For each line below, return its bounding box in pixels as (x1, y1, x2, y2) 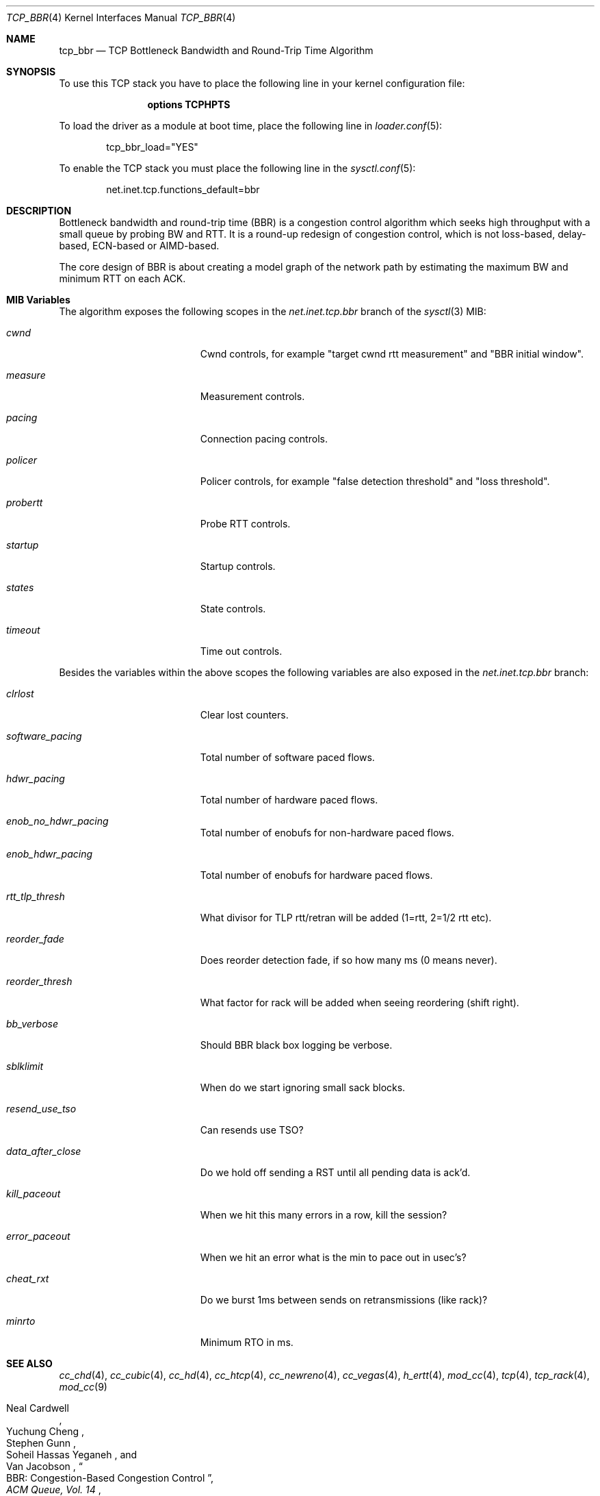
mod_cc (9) (59, 1381, 107, 1393)
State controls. (200, 603, 266, 614)
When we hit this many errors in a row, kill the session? (200, 1209, 447, 1221)
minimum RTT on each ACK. (59, 273, 186, 284)
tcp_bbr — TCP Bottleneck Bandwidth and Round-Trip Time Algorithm (59, 45, 374, 56)
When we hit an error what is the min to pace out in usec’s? (200, 1251, 467, 1263)
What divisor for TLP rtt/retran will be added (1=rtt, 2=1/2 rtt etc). (200, 912, 492, 923)
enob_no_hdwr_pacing (6, 815, 109, 827)
